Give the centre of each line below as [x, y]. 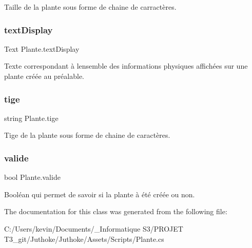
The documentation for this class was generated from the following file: [116, 211]
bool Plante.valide [32, 177]
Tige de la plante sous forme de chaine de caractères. [87, 135]
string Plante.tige [31, 118]
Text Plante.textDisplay [42, 48]
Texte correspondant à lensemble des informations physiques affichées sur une [126, 66]
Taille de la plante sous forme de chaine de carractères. [90, 7]
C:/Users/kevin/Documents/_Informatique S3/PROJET [94, 229]
